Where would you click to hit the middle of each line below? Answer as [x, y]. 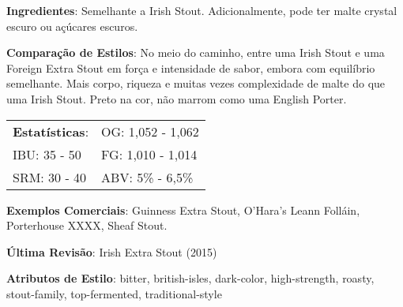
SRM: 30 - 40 [50, 177]
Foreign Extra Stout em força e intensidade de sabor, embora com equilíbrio [191, 67]
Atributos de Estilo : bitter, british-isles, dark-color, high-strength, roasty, [190, 278]
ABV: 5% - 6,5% [147, 177]
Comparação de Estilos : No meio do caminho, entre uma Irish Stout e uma [196, 52]
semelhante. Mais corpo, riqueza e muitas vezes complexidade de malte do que [196, 83]
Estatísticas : [51, 131]
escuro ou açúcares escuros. [72, 26]
